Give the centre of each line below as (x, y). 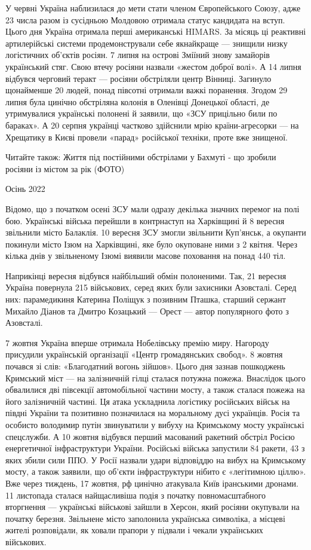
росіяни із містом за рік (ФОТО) (65, 168)
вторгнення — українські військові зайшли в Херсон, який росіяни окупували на (153, 507)
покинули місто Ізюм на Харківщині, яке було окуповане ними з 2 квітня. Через (152, 244)
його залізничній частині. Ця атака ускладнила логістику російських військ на (148, 401)
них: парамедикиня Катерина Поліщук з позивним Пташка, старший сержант (146, 299)
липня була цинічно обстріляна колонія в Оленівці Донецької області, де (138, 101)
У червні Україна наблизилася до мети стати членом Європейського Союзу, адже (153, 8)
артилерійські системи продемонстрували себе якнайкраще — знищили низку (147, 43)
